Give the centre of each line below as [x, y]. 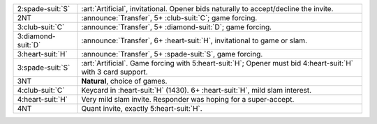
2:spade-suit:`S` [44, 9]
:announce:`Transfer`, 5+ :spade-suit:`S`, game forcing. [172, 54]
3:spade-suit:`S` [44, 68]
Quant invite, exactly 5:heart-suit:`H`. [142, 108]
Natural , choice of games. [124, 81]
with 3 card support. [114, 72]
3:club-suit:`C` [41, 27]
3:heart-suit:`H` [42, 54]
